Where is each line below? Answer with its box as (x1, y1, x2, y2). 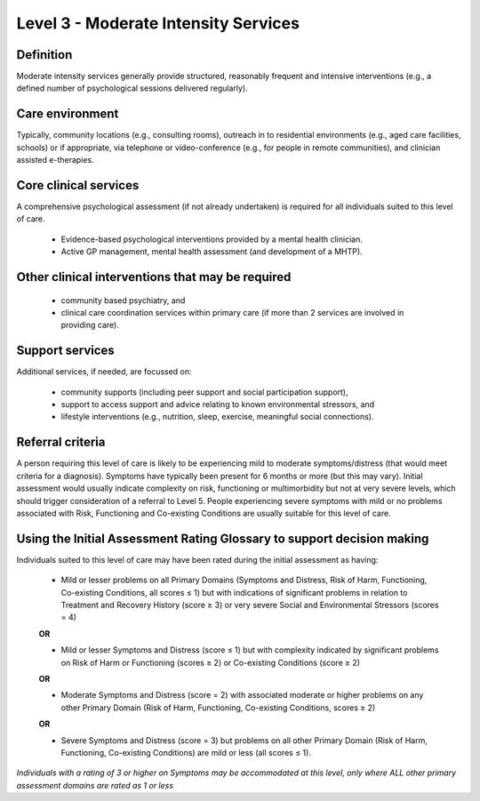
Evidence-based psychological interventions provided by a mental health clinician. (60, 234, 364, 244)
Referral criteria (16, 435, 106, 450)
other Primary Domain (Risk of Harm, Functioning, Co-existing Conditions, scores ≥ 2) (60, 702, 376, 713)
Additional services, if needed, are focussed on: (16, 366, 192, 377)
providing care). (60, 320, 119, 331)
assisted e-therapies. (16, 155, 94, 165)
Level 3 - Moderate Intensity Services (16, 13, 300, 33)
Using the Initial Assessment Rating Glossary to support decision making (16, 531, 429, 546)
